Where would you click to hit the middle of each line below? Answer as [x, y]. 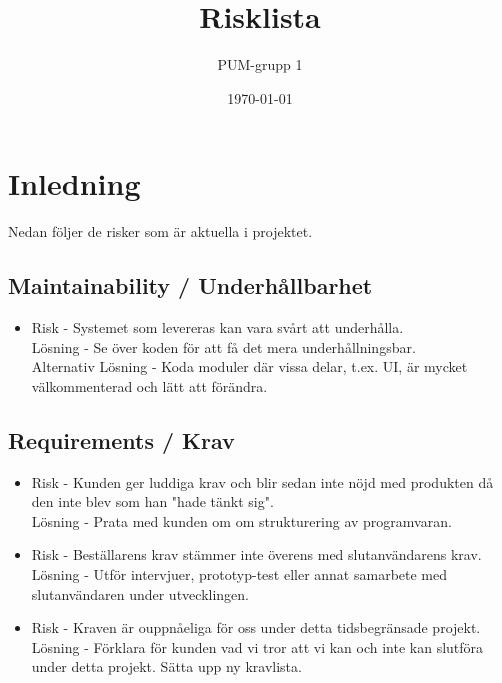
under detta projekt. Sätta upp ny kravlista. [166, 666]
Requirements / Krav [121, 439]
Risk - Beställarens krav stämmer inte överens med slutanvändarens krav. [256, 554]
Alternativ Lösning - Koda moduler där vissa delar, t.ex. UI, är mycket [249, 366]
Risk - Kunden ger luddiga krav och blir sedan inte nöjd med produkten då [262, 481]
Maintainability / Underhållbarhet [190, 285]
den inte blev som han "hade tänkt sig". [152, 501]
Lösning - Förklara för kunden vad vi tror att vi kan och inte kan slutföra [257, 646]
